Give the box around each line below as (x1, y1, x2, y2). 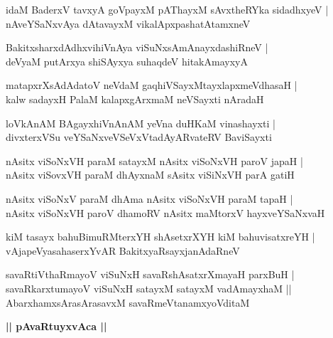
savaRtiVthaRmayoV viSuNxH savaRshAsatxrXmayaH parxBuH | (6, 267, 295, 282)
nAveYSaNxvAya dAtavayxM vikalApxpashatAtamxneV (6, 16, 251, 31)
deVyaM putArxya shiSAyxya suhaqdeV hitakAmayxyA (6, 53, 248, 68)
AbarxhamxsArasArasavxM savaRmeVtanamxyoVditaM (6, 295, 250, 310)
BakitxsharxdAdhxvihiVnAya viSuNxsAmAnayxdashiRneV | (6, 40, 268, 55)
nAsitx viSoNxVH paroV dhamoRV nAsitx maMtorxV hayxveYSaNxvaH (6, 205, 325, 220)
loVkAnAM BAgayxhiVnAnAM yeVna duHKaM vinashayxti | (6, 115, 275, 130)
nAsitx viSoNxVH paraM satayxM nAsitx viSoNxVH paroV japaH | (6, 153, 303, 168)
